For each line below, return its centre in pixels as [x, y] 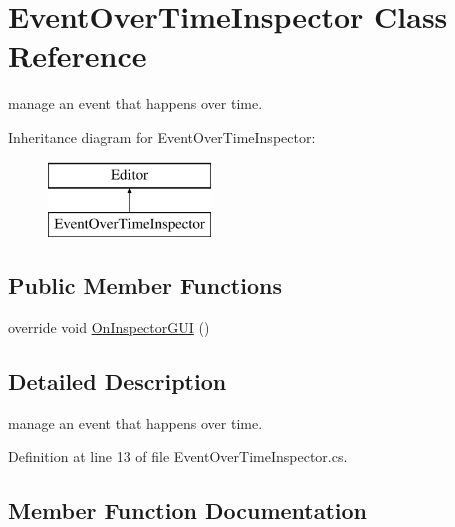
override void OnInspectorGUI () [109, 326]
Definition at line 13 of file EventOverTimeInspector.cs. [178, 456]
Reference [77, 55]
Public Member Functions [145, 285]
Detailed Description [117, 380]
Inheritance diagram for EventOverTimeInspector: [162, 136]
